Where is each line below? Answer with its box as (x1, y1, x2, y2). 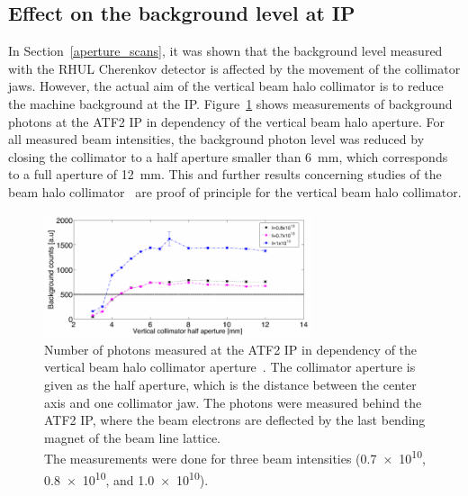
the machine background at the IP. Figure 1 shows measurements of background (8, 94, 453, 113)
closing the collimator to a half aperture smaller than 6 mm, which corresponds (8, 147, 448, 166)
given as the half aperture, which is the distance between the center (44, 374, 417, 393)
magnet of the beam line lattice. (44, 428, 220, 446)
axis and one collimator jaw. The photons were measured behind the (44, 392, 422, 411)
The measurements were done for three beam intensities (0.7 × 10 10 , (44, 446, 426, 467)
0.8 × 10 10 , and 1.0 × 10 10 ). (44, 467, 209, 489)
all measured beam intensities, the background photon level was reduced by (8, 130, 425, 149)
